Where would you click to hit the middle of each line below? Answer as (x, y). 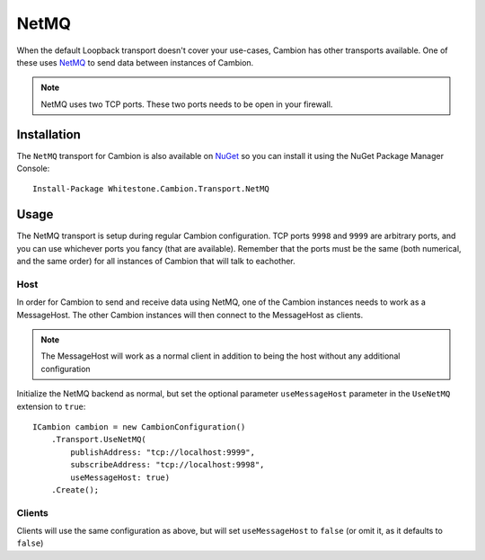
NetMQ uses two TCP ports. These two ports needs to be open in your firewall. (187, 104)
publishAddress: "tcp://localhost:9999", (163, 452)
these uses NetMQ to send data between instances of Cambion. (135, 62)
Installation (48, 134)
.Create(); (75, 489)
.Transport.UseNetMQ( (99, 440)
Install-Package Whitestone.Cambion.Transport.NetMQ (151, 189)
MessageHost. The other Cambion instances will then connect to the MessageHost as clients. (190, 315)
